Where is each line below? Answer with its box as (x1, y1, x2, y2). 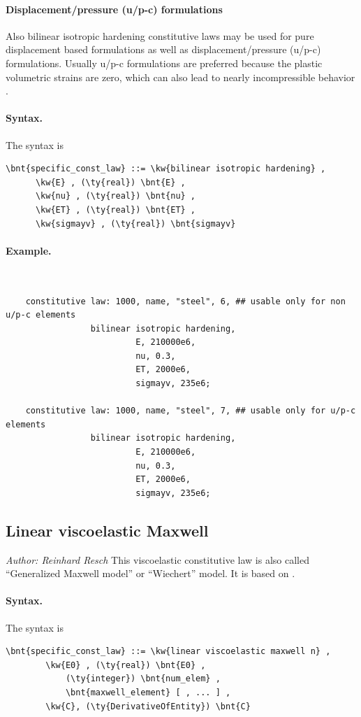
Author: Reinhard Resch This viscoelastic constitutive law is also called (6, 552, 309, 567)
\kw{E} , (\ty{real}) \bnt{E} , (35, 177, 186, 187)
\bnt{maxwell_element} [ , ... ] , (65, 687, 231, 697)
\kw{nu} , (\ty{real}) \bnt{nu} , (35, 191, 196, 201)
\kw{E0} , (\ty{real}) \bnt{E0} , (45, 660, 206, 670)
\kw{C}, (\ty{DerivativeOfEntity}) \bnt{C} (45, 701, 251, 711)
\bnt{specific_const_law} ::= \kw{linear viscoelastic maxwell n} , (6, 646, 331, 657)
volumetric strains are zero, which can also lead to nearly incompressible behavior (6, 69, 355, 84)
